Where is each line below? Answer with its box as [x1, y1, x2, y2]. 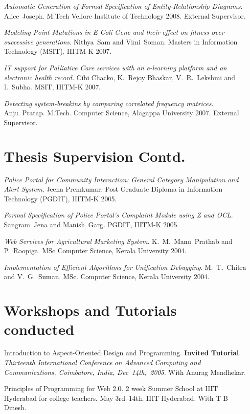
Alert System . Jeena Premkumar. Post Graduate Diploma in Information [4, 184, 223, 194]
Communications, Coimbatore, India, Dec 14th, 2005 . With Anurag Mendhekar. [4, 367, 246, 377]
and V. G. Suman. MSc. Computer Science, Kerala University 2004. [4, 271, 209, 282]
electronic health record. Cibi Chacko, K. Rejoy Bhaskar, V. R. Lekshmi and [4, 72, 235, 82]
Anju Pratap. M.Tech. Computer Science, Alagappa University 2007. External [4, 108, 239, 118]
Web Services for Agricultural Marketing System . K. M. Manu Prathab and [4, 236, 233, 246]
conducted [4, 319, 74, 339]
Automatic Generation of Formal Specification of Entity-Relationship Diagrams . [4, 1, 243, 11]
